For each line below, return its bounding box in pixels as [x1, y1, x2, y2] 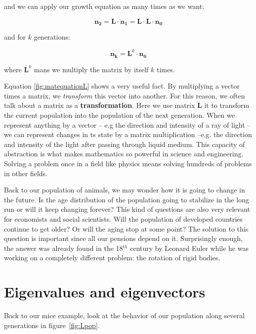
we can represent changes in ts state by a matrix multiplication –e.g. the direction [4, 129, 252, 140]
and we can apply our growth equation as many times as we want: [4, 1, 205, 11]
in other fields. [4, 168, 48, 178]
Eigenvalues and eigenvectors [4, 282, 206, 302]
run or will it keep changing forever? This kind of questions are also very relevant [4, 204, 250, 214]
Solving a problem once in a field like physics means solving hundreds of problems [4, 158, 252, 168]
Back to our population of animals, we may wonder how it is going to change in [4, 185, 245, 195]
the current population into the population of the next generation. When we [4, 109, 235, 120]
